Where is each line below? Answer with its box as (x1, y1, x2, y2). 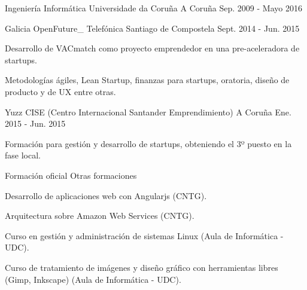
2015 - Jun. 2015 (5, 117, 66, 130)
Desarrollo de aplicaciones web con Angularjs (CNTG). (5, 189, 207, 202)
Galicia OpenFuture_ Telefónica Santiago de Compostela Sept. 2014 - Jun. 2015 (5, 22, 300, 34)
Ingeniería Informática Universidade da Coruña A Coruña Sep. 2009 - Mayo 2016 (5, 2, 302, 14)
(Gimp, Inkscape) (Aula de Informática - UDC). (5, 273, 181, 285)
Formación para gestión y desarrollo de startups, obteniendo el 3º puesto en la (5, 137, 292, 149)
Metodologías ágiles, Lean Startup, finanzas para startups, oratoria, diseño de (5, 74, 290, 86)
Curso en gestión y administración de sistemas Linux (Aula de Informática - (5, 229, 284, 242)
